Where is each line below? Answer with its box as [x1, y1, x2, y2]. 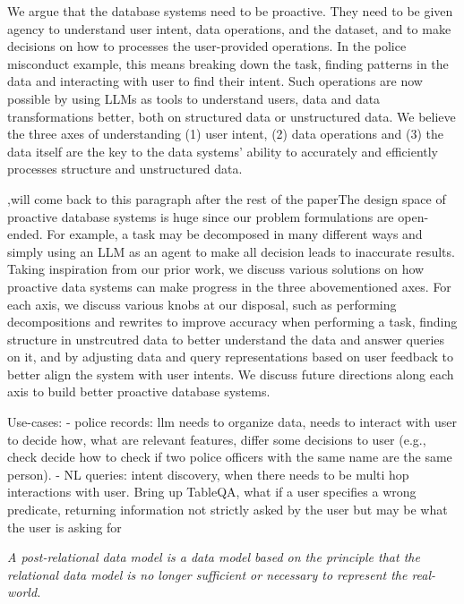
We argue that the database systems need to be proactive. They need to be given [7, 2, 453, 20]
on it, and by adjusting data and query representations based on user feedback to [7, 347, 453, 366]
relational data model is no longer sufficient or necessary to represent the [7, 565, 408, 583]
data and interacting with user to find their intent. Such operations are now [7, 72, 423, 90]
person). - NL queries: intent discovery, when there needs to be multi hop [7, 464, 409, 483]
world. [7, 583, 41, 601]
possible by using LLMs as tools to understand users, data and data [7, 89, 381, 107]
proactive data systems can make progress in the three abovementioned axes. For [7, 276, 451, 295]
